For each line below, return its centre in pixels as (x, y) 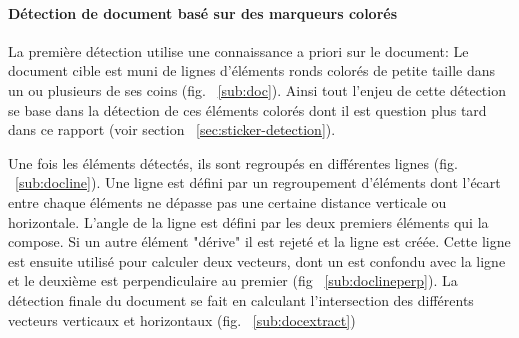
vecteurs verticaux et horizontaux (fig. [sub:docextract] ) (182, 319)
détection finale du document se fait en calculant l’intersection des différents (241, 299)
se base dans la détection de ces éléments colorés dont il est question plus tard (247, 109)
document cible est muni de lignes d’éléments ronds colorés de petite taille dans (251, 70)
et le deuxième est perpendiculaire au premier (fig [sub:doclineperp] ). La (233, 280)
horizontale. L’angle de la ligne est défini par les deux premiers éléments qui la (248, 221)
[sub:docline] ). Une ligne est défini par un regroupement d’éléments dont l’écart (258, 182)
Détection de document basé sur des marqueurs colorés (203, 12)
